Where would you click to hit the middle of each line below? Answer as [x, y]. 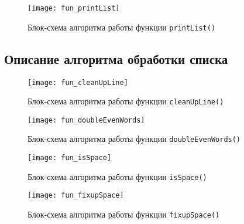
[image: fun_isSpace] [70, 158]
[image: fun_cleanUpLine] [78, 82]
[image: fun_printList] [74, 8]
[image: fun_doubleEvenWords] [86, 120]
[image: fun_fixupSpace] [76, 196]
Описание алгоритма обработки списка [116, 58]
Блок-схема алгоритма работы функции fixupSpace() [124, 214]
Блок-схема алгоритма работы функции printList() [122, 27]
